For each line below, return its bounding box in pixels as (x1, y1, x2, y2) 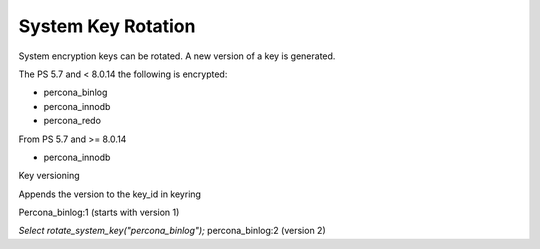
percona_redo (43, 115, 102, 127)
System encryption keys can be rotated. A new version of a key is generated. (18, 50, 336, 62)
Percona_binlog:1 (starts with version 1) (18, 206, 180, 219)
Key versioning (18, 170, 80, 182)
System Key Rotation (18, 15, 196, 37)
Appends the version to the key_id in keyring (18, 188, 202, 200)
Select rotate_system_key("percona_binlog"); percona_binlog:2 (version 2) (18, 225, 326, 237)
